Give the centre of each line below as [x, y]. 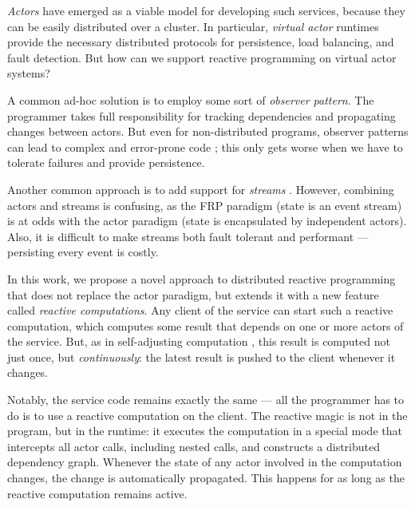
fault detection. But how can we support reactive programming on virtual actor [202, 57]
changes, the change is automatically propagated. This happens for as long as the [206, 478]
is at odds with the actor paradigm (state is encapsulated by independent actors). [207, 221]
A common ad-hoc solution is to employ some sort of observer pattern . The [191, 99]
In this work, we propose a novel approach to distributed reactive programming [202, 278]
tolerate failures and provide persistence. [106, 162]
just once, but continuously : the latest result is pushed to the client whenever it [202, 356]
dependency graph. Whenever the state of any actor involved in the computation [205, 462]
